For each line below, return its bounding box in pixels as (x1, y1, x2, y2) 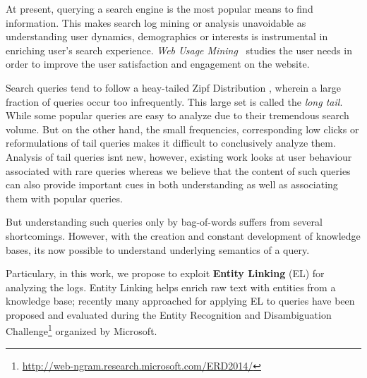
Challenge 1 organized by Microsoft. (6, 322, 157, 339)
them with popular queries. (6, 190, 123, 205)
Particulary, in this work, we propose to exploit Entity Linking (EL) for (6, 266, 325, 281)
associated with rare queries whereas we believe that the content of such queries (6, 163, 351, 178)
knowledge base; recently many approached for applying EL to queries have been (6, 293, 355, 308)
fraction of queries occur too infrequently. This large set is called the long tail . (6, 94, 343, 109)
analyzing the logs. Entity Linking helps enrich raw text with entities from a (6, 279, 336, 294)
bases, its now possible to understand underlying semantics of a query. (6, 242, 310, 257)
